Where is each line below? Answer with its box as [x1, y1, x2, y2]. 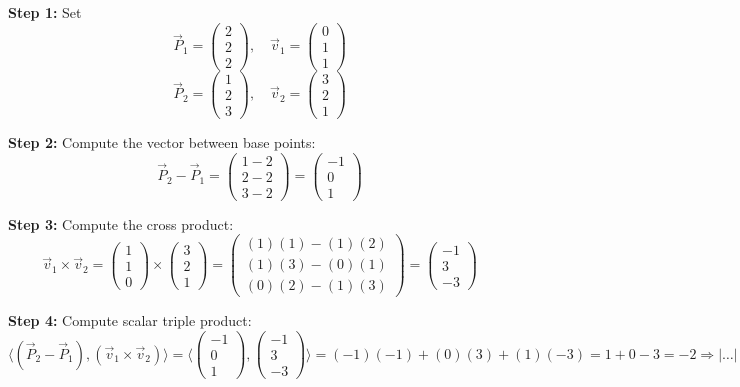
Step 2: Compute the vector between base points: [8, 131, 316, 152]
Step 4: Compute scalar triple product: [8, 310, 252, 331]
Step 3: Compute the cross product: [8, 213, 234, 234]
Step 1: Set [8, 2, 82, 22]
